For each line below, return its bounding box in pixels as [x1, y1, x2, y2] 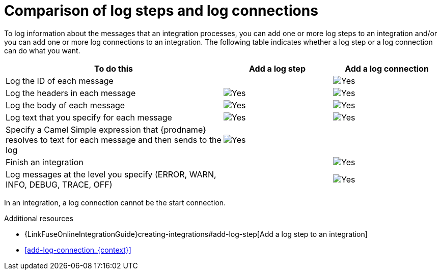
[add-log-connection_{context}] [24, 245, 131, 254]
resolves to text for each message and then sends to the [6, 134, 222, 145]
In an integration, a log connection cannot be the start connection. [4, 198, 226, 207]
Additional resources [4, 214, 73, 223]
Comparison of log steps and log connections [4, 2, 318, 19]
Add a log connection [345, 63, 429, 74]
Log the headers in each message [6, 87, 136, 98]
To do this [94, 63, 133, 74]
